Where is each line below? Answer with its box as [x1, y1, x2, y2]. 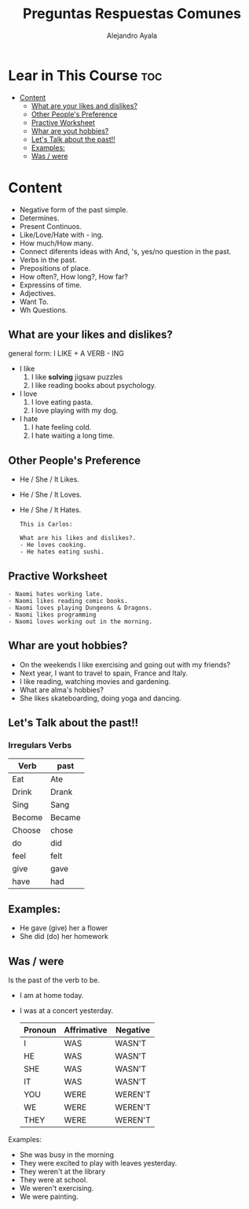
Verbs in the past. [19, 255, 77, 264]
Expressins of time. [19, 280, 82, 290]
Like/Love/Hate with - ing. [19, 230, 104, 239]
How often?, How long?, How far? [19, 272, 128, 281]
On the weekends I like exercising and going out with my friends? [19, 660, 231, 669]
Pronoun [23, 1025, 57, 1036]
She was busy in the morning [19, 1150, 115, 1159]
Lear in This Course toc [8, 66, 163, 84]
